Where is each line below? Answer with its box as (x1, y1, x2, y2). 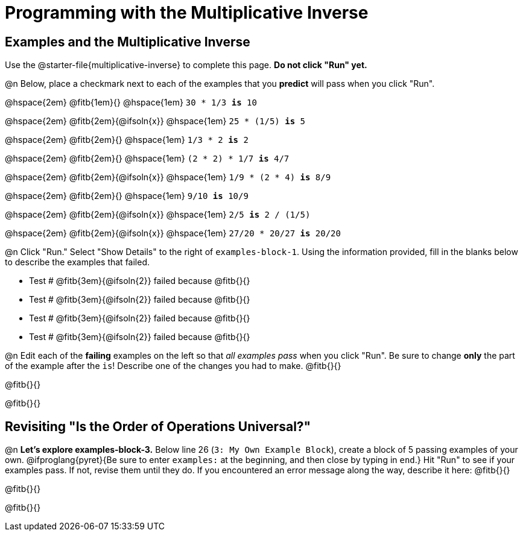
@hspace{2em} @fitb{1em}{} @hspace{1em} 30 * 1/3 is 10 (5, 97, 257, 108)
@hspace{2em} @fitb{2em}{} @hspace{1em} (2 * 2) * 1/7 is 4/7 (5, 153, 290, 164)
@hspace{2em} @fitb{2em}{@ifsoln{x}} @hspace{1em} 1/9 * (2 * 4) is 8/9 (5, 172, 331, 183)
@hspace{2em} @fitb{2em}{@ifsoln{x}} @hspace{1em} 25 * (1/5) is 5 (5, 116, 305, 127)
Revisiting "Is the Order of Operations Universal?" (5, 418, 311, 434)
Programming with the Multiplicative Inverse (5, 2, 369, 23)
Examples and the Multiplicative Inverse (5, 34, 250, 49)
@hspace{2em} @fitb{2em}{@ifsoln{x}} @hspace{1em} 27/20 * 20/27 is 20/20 (5, 228, 341, 239)
